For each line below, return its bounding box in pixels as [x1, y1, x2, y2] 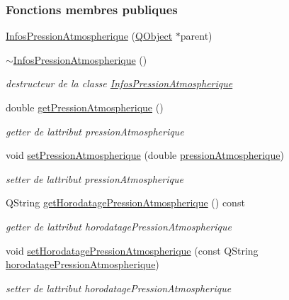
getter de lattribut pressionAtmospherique [6, 123, 184, 138]
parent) [180, 28, 212, 43]
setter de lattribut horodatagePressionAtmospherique [6, 280, 232, 295]
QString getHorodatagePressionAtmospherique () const [6, 195, 245, 210]
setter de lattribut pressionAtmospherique [6, 171, 183, 186]
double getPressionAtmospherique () [6, 100, 164, 114]
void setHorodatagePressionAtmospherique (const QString [6, 243, 259, 257]
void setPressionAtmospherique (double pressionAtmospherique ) [6, 148, 284, 162]
